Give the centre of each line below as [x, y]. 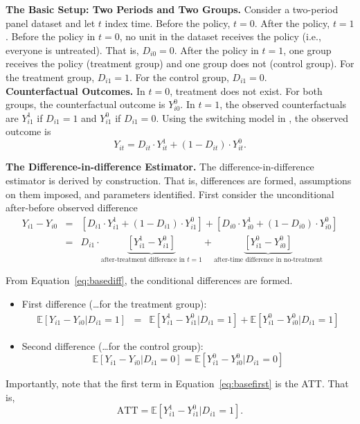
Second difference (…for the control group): [112, 345]
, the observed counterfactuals [283, 104]
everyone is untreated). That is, [72, 50]
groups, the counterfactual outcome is [85, 104]
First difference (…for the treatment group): [114, 303]
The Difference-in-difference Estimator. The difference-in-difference [160, 167]
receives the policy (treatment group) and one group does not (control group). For [180, 63]
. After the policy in [216, 50]
